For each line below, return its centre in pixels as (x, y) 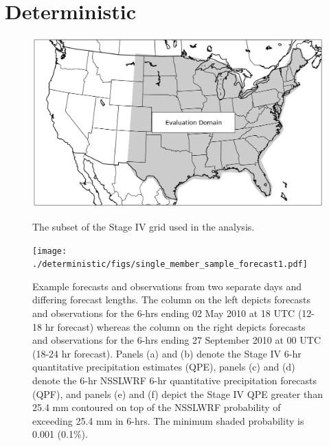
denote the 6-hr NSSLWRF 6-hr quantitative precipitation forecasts (174, 380)
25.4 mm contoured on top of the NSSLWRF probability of (157, 407)
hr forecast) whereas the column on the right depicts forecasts (175, 326)
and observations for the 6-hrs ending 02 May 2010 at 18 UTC (164, 313)
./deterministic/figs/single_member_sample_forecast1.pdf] (170, 265)
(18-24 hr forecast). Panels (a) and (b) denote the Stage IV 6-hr (167, 353)
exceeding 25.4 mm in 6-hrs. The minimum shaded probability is (168, 420)
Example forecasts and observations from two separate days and (167, 286)
